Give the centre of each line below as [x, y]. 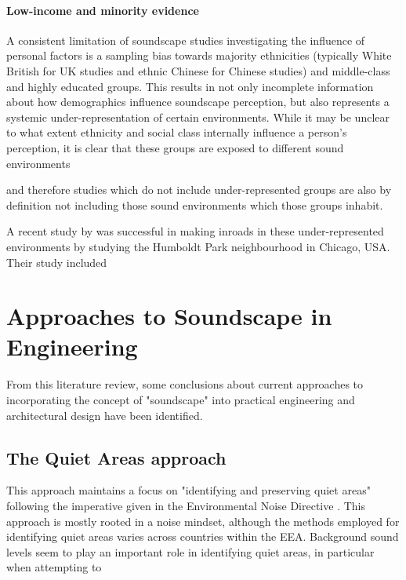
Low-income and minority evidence [103, 10]
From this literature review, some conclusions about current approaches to [185, 384]
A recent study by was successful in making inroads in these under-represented [195, 231]
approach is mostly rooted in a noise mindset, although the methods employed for [203, 521]
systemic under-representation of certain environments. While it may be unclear [198, 117]
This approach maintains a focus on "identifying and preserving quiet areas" [188, 490]
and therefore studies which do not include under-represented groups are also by [199, 190]
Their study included [57, 262]
